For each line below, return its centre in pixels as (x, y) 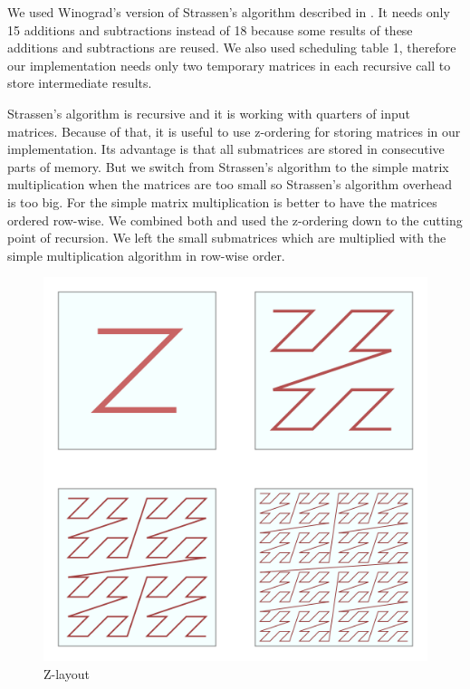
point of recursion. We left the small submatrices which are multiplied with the (227, 238)
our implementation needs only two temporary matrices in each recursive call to (229, 65)
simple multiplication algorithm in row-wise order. (146, 255)
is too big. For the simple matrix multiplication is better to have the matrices (222, 201)
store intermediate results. (80, 83)
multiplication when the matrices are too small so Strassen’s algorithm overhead (230, 184)
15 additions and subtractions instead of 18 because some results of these (210, 29)
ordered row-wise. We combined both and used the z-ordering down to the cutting (235, 220)
